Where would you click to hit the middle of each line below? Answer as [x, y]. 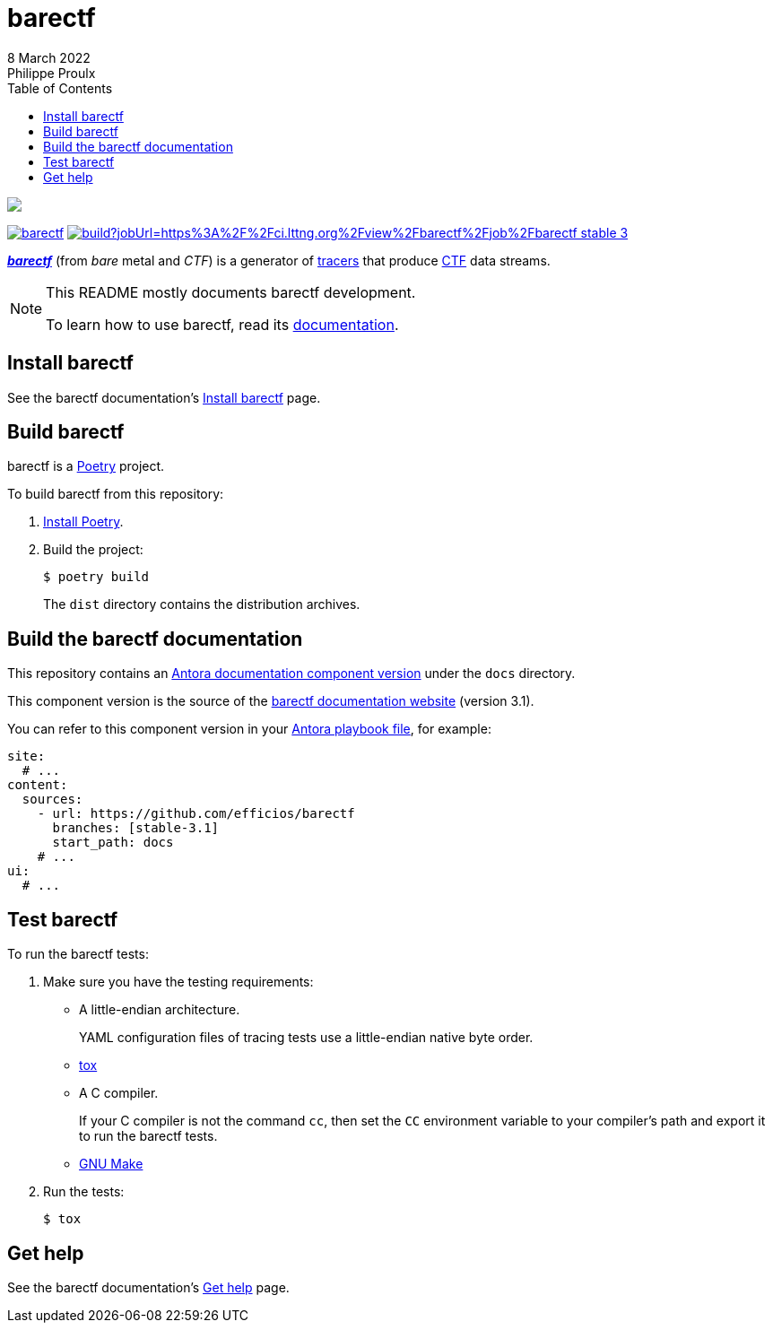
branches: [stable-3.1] [136, 828]
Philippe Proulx [52, 73]
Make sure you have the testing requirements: [178, 982]
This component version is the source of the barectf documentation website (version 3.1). [271, 701]
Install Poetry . [83, 522]
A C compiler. [119, 1093]
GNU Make [111, 1164]
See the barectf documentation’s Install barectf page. [164, 397]
